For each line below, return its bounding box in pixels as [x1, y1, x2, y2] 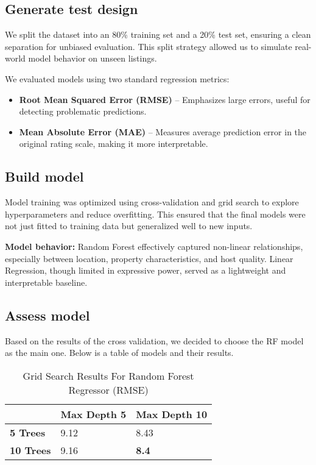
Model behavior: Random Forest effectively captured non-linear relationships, [5, 240, 303, 252]
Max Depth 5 [60, 406, 127, 421]
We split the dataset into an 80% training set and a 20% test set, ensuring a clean [5, 28, 311, 41]
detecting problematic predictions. [19, 105, 147, 118]
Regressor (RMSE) [68, 382, 149, 397]
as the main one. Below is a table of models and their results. [5, 346, 234, 359]
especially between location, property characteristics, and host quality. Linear [5, 252, 293, 264]
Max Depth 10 [136, 406, 208, 421]
